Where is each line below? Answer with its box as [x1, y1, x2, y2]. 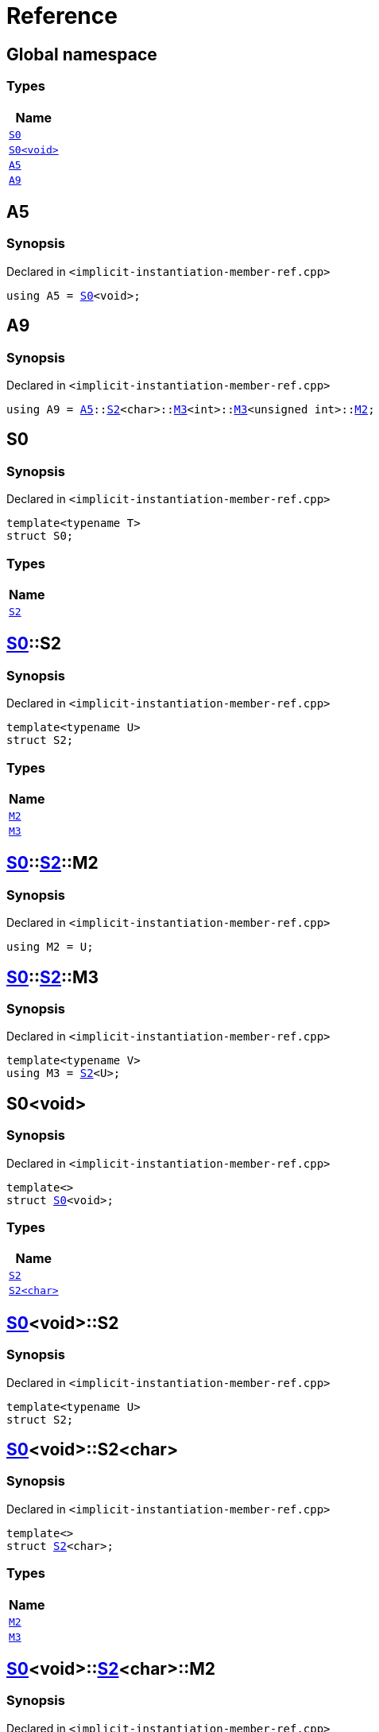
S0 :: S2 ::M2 [6, 853, 99, 874]
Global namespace [6, 44, 157, 64]
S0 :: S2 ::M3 [6, 967, 99, 987]
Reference [6, 2, 118, 29]
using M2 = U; [6, 940, 94, 954]
